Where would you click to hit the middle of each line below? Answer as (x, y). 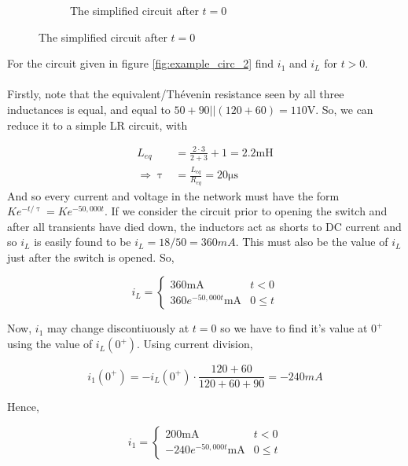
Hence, (23, 407)
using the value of (50, 344)
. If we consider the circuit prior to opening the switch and (246, 211)
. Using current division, (195, 344)
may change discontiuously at (118, 328)
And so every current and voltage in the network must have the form (173, 195)
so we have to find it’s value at (294, 328)
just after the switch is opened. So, (91, 257)
